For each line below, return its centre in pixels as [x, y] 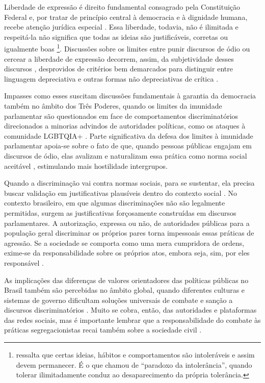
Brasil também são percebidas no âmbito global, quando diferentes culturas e [125, 290]
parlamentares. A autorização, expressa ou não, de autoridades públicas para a [127, 223]
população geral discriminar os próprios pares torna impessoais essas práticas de [129, 233]
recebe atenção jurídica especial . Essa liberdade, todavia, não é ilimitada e [121, 27]
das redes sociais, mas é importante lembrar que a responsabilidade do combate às [132, 320]
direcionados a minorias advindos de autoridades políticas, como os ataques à [125, 126]
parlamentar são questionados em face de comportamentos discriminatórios [121, 116]
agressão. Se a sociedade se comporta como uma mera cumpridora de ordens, [124, 242]
